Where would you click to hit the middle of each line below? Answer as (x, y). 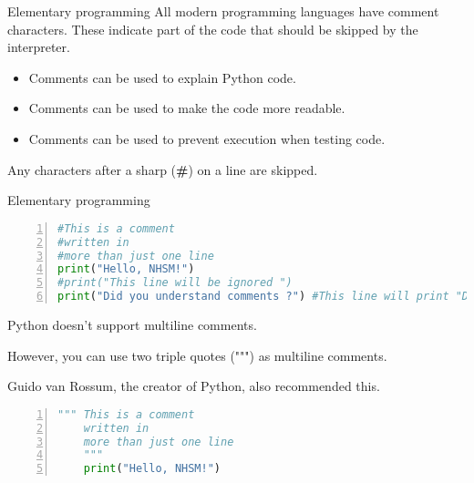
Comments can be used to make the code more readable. (187, 108)
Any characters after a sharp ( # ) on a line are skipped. (163, 169)
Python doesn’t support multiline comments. (132, 324)
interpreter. (39, 47)
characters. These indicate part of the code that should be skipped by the (213, 29)
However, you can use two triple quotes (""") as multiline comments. (197, 355)
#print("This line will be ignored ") (175, 283)
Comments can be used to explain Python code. (162, 77)
